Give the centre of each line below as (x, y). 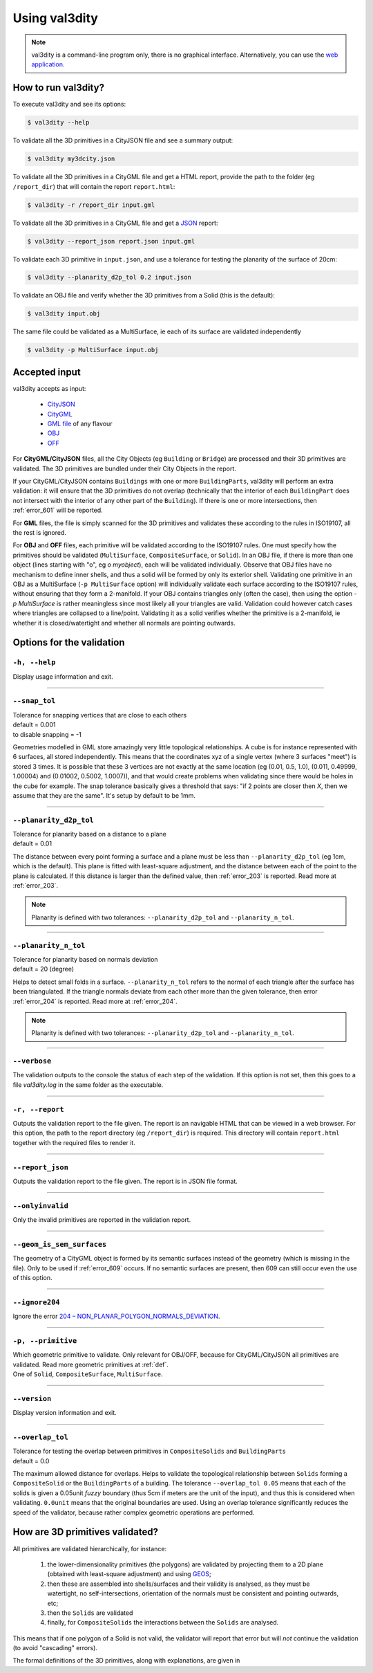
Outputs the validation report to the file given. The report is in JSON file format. (125, 1181)
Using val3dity (55, 18)
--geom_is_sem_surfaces (60, 1244)
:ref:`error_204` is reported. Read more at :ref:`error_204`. (95, 1001)
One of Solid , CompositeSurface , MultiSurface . (88, 1374)
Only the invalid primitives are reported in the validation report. (102, 1220)
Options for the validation (69, 642)
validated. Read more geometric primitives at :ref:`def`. (91, 1364)
